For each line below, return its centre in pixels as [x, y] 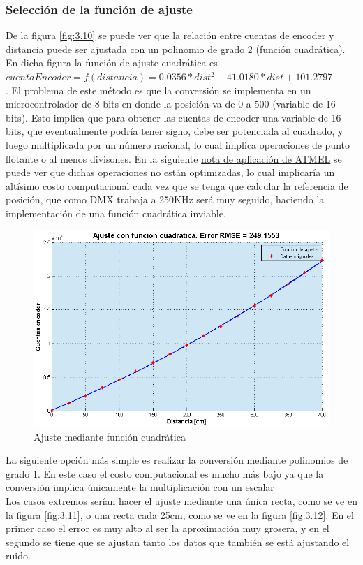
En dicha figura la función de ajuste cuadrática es [112, 63]
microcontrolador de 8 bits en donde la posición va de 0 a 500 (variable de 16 [171, 104]
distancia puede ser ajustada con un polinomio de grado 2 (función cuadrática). [176, 49]
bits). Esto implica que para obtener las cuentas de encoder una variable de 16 [173, 117]
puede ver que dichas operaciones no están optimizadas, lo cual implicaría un [170, 172]
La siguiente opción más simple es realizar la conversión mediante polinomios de [177, 460]
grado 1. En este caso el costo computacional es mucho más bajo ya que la [165, 473]
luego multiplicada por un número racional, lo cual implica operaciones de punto [178, 144]
